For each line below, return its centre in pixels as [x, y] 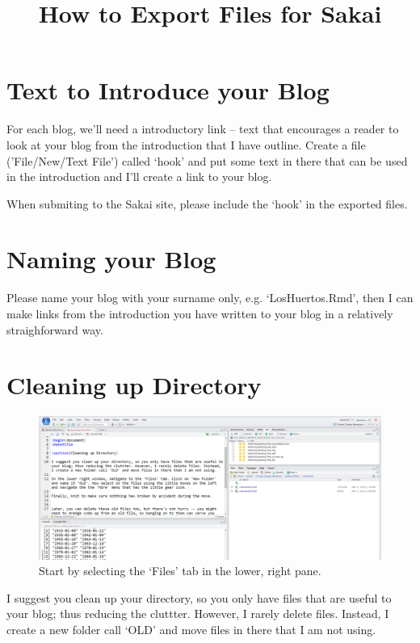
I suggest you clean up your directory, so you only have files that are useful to [199, 597]
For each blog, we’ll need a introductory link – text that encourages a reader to [203, 129]
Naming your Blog [111, 259]
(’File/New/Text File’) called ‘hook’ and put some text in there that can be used [207, 160]
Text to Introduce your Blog [168, 90]
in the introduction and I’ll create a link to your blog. [139, 177]
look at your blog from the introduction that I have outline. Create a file [186, 144]
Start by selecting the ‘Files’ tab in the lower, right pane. [180, 571]
